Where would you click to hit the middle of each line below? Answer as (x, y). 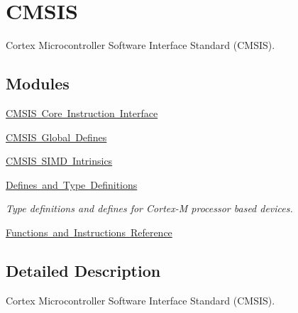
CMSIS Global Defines (56, 137)
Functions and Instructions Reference (89, 232)
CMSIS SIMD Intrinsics (59, 161)
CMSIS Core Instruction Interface (82, 112)
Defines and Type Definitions (72, 184)
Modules (38, 83)
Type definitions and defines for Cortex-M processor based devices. (149, 208)
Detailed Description (83, 270)
